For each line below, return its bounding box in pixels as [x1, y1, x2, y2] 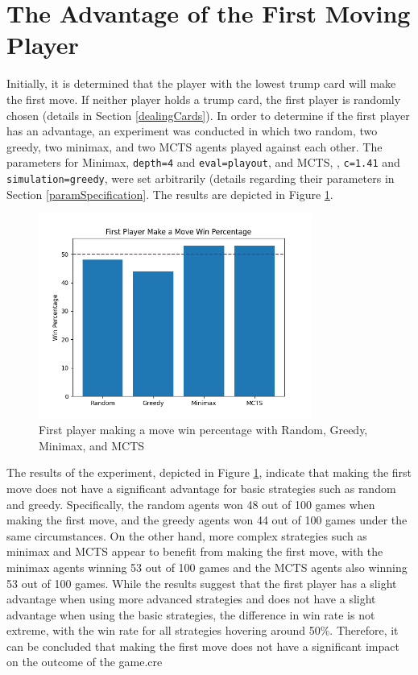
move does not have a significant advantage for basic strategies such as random [6, 479, 396, 496]
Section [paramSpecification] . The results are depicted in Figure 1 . [6, 185, 333, 202]
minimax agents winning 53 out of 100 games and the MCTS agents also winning [6, 558, 408, 575]
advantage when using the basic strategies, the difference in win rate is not [6, 606, 375, 623]
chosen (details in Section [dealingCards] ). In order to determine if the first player [6, 106, 410, 123]
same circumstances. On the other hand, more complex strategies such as [6, 527, 367, 544]
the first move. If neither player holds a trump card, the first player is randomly [6, 90, 401, 107]
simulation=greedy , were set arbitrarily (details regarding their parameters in [6, 169, 395, 186]
